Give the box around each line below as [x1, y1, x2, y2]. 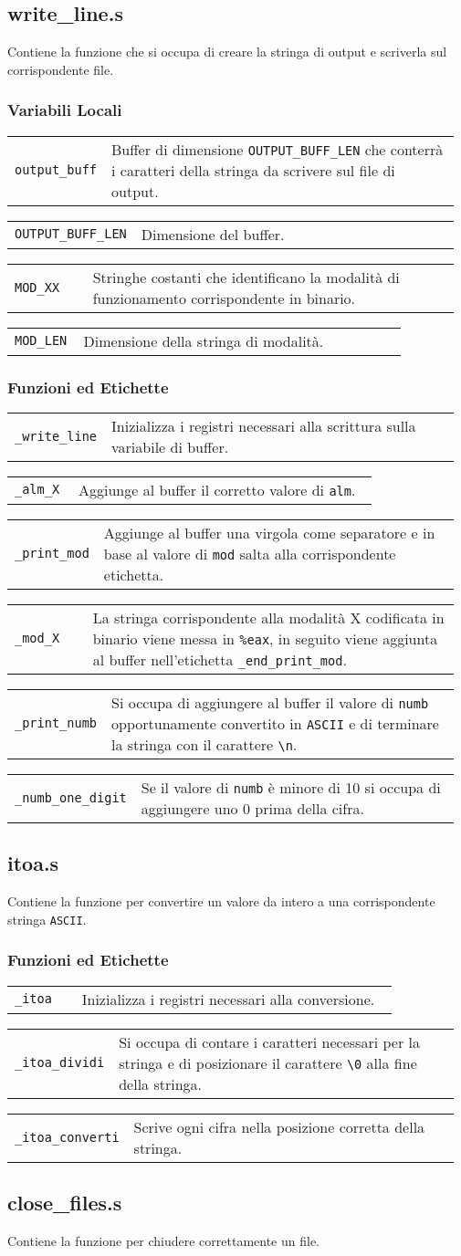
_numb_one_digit [15, 790, 127, 805]
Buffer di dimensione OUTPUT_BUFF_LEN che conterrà [111, 138, 444, 160]
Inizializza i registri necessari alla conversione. [81, 988, 375, 1010]
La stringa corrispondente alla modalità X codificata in [92, 606, 445, 628]
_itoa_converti [15, 1129, 120, 1145]
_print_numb [15, 716, 98, 731]
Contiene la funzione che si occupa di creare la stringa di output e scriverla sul [7, 42, 447, 61]
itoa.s [7, 849, 59, 877]
